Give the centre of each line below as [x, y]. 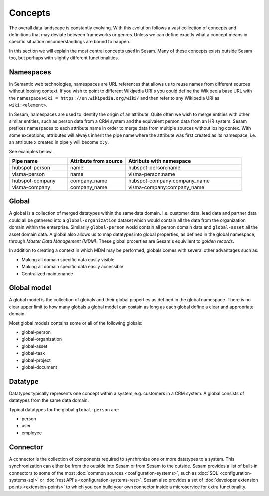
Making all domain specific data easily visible [68, 259]
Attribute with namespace [159, 161]
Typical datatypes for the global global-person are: [64, 409]
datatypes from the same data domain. [49, 400]
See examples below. [31, 151]
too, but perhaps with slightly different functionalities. [64, 58]
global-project [36, 360]
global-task [33, 353]
